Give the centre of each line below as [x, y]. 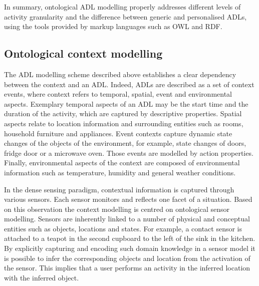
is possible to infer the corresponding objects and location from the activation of [127, 258]
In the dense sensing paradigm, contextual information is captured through [119, 189]
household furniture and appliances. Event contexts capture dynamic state [118, 133]
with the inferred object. [42, 277]
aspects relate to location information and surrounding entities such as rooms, [124, 123]
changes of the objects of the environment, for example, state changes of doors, [125, 143]
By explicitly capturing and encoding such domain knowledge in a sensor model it [130, 248]
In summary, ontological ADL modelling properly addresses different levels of [122, 7]
